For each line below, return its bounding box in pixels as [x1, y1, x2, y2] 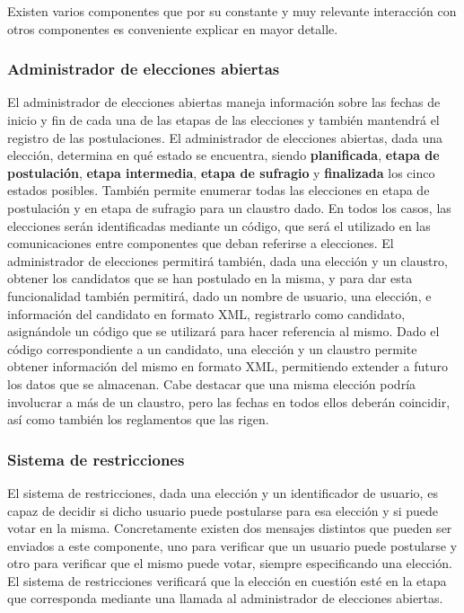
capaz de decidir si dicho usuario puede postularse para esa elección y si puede [7, 501, 439, 520]
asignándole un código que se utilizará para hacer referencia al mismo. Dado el [7, 322, 440, 341]
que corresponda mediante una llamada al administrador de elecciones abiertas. [7, 589, 443, 608]
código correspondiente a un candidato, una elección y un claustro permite [7, 339, 417, 358]
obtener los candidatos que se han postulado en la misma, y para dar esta [7, 269, 413, 288]
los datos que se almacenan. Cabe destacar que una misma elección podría [7, 374, 416, 393]
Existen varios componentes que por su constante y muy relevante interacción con [7, 2, 457, 20]
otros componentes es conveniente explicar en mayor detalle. [7, 19, 338, 38]
